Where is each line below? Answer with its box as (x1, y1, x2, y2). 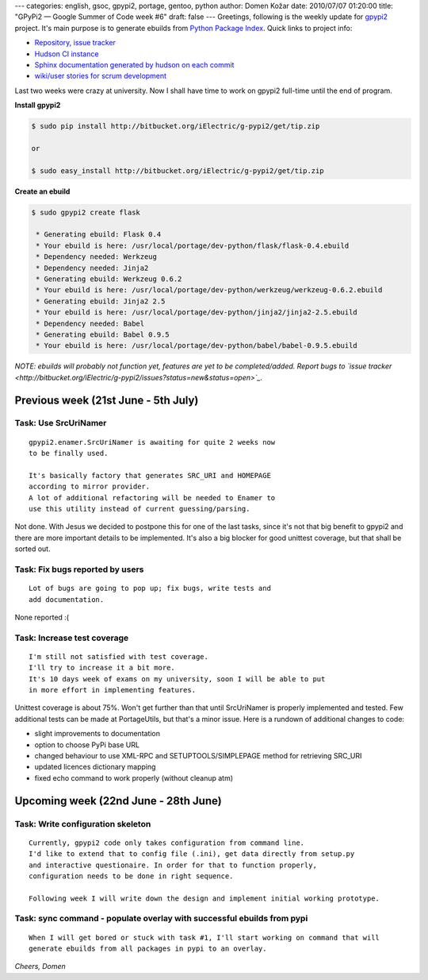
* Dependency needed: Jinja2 (36, 263, 149, 272)
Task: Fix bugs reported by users (14, 564, 144, 575)
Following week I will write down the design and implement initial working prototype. (29, 893, 380, 903)
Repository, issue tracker (34, 38, 117, 48)
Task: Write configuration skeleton (14, 818, 151, 829)
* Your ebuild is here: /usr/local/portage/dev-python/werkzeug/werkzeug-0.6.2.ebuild (36, 286, 383, 295)
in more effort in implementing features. (29, 685, 197, 695)
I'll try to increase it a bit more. (29, 663, 176, 673)
